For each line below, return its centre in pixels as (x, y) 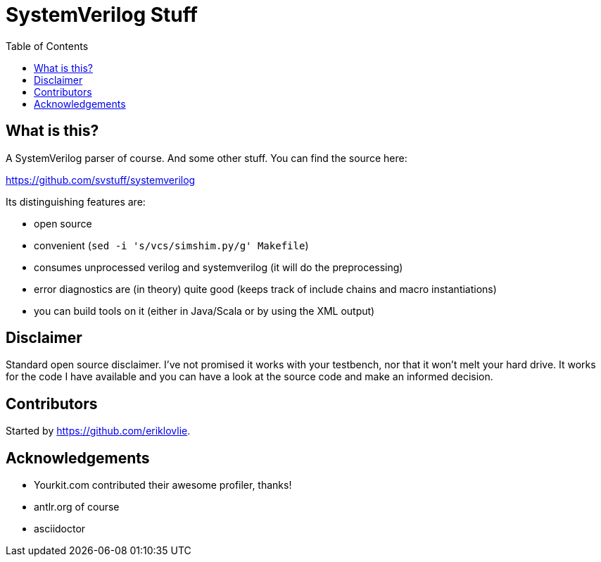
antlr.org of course (77, 507)
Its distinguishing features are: (76, 201)
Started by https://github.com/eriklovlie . (98, 431)
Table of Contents (47, 46)
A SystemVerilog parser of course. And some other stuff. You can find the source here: (207, 158)
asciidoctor (60, 529)
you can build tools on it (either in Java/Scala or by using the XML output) (204, 311)
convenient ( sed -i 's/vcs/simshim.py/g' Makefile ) (171, 245)
